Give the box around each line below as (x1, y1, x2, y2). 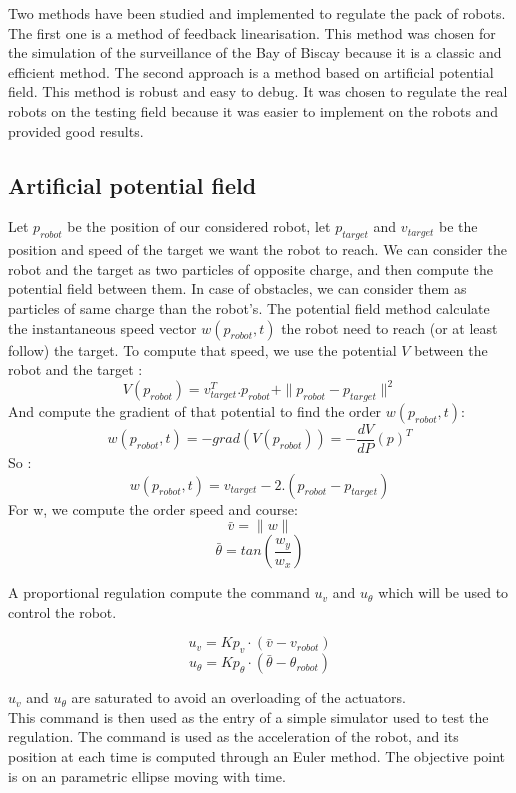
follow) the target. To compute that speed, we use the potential (8, 339, 397, 360)
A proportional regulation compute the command (8, 582, 310, 603)
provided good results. (8, 120, 144, 141)
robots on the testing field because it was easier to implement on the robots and (8, 100, 499, 121)
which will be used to (378, 582, 509, 603)
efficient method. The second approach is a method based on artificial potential (8, 61, 494, 82)
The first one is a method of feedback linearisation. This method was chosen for (8, 22, 496, 43)
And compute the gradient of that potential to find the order (8, 401, 382, 422)
